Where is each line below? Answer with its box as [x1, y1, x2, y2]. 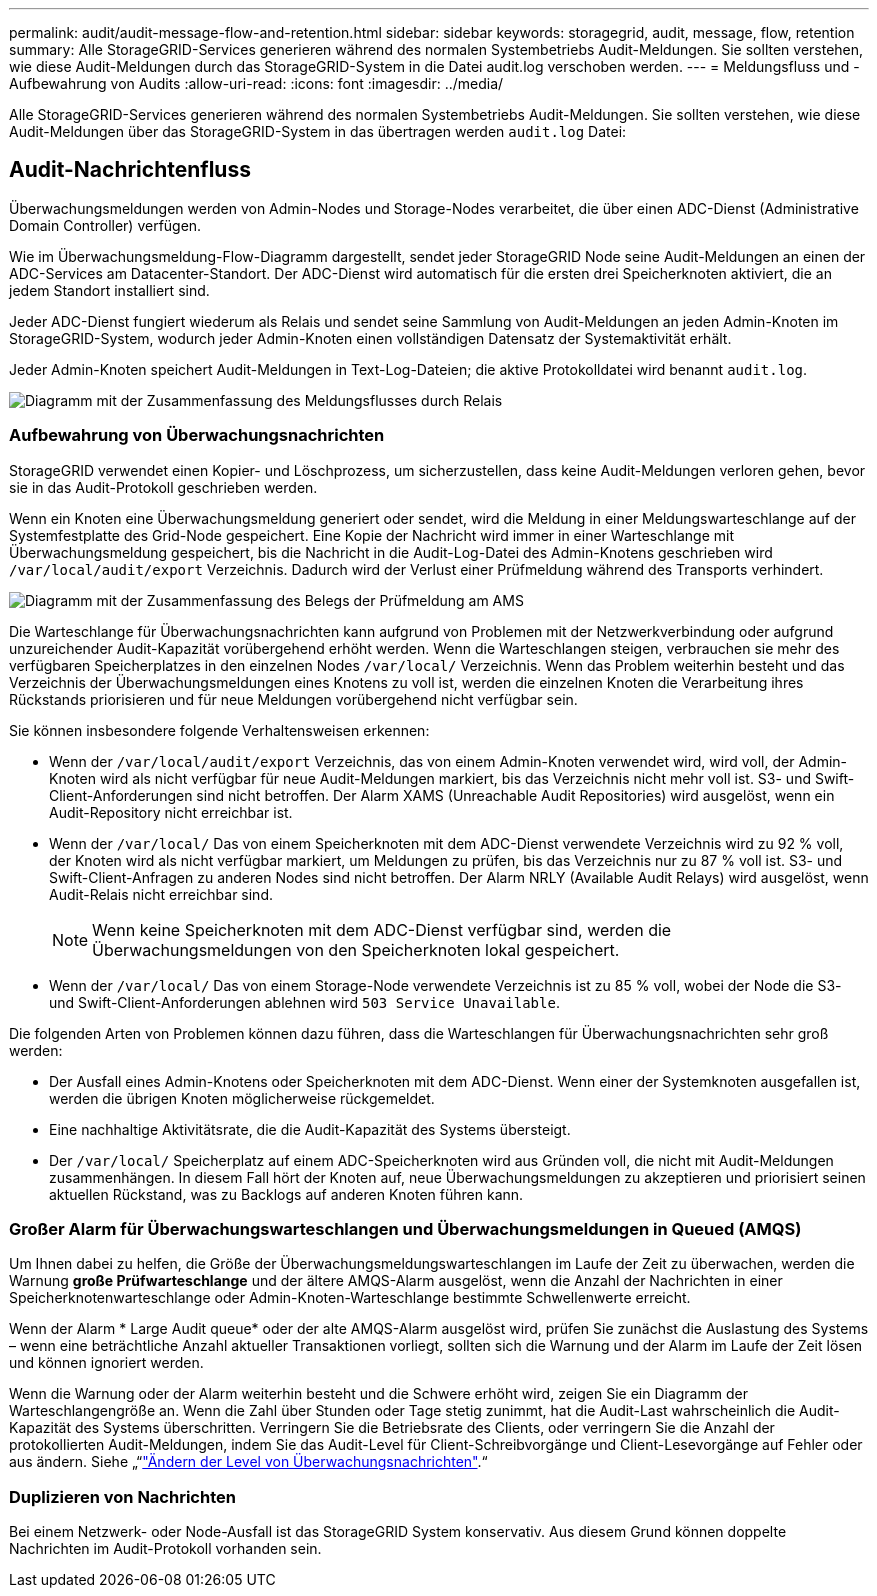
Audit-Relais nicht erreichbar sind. [49, 885, 273, 903]
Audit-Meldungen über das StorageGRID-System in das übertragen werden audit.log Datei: [9, 123, 627, 140]
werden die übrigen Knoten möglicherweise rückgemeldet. [49, 1089, 435, 1107]
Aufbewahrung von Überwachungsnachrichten [9, 425, 385, 446]
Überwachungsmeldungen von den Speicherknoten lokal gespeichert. [92, 939, 620, 960]
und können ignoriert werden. [9, 1354, 204, 1372]
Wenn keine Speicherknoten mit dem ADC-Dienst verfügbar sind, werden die [92, 919, 672, 940]
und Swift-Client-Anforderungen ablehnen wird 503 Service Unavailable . [49, 993, 560, 1011]
